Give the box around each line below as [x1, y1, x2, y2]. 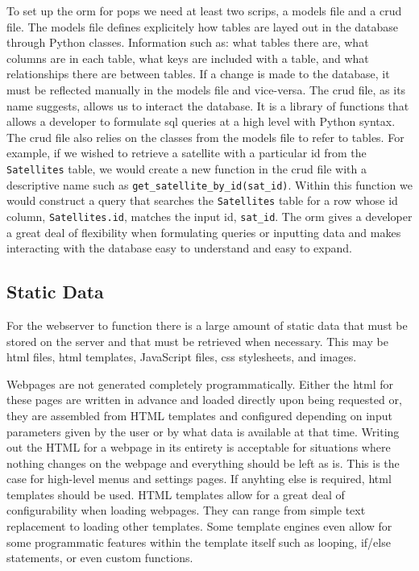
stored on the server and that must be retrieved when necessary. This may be [6, 332, 388, 349]
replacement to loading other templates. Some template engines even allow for [6, 518, 392, 535]
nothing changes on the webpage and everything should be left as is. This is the [6, 454, 400, 471]
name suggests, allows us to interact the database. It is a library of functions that [6, 97, 409, 114]
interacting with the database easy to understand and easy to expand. [6, 240, 352, 256]
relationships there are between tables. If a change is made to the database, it [6, 65, 390, 82]
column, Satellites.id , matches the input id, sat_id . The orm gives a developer [6, 207, 413, 224]
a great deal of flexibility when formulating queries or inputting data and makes [6, 223, 401, 240]
